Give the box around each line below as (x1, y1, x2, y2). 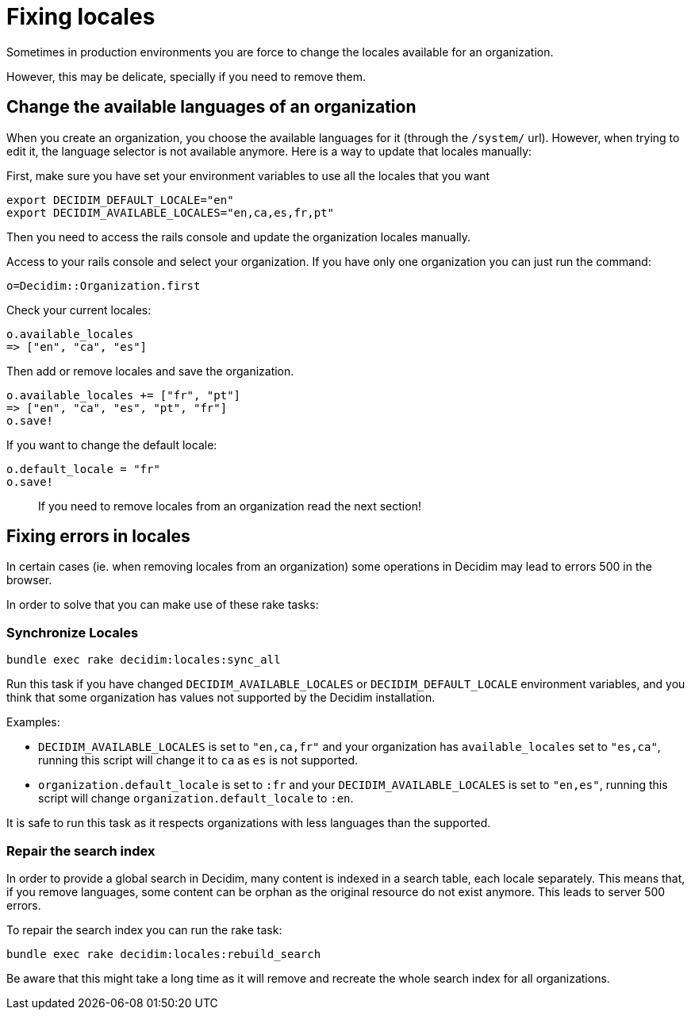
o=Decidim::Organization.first (6, 279, 201, 292)
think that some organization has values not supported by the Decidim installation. (6, 691, 436, 705)
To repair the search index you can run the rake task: (6, 922, 282, 937)
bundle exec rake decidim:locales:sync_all (6, 653, 281, 667)
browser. (6, 573, 52, 587)
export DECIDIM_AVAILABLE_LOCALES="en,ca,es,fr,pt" (6, 206, 335, 219)
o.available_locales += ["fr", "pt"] (6, 388, 241, 402)
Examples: (6, 715, 60, 729)
